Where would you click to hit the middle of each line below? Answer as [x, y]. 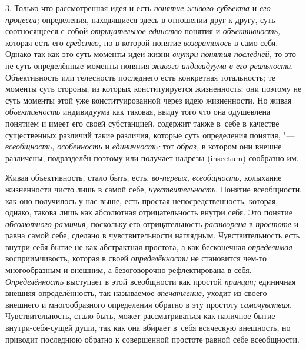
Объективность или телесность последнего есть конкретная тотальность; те [140, 77]
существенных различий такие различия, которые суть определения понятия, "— [150, 134]
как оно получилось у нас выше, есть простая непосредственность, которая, [142, 200]
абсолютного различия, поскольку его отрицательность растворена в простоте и [152, 223]
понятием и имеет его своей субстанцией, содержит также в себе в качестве [142, 123]
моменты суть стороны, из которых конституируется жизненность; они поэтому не [154, 89]
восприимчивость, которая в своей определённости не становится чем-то [136, 258]
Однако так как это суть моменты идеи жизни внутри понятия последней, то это [151, 54]
